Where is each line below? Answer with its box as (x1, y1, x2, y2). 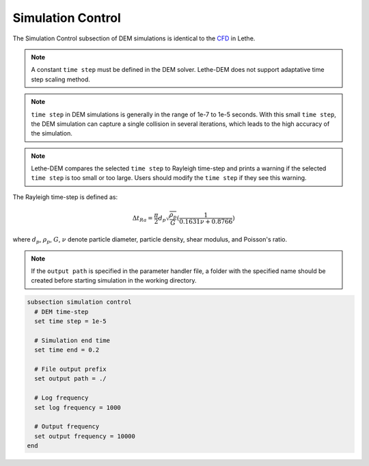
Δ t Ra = (132, 214, 153, 224)
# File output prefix (34, 365, 107, 373)
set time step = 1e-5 (34, 318, 107, 325)
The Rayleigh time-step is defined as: (12, 192, 118, 201)
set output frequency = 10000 (34, 432, 136, 440)
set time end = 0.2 (34, 346, 100, 354)
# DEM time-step (34, 308, 89, 315)
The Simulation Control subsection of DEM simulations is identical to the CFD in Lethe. (12, 34, 256, 42)
